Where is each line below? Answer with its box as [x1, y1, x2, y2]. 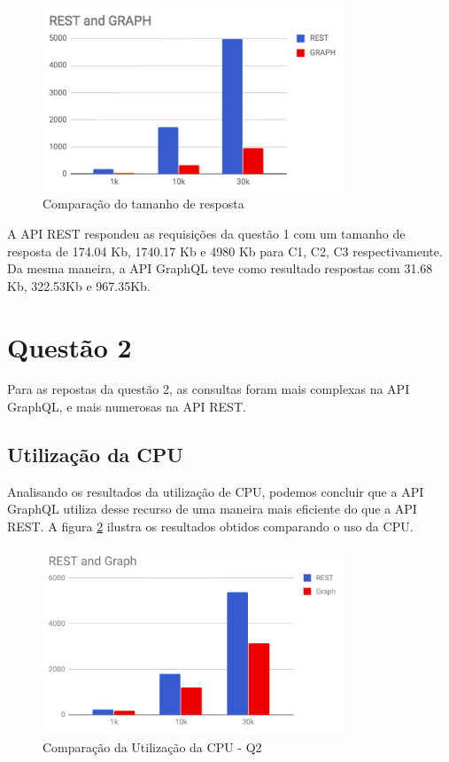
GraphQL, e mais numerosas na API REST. [7, 397, 246, 416]
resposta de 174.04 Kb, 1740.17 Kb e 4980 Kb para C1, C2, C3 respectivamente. [7, 241, 443, 260]
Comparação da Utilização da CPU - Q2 [43, 737, 262, 756]
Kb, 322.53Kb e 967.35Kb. [7, 276, 151, 295]
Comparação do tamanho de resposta [43, 194, 244, 213]
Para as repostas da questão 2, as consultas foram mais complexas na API [7, 380, 410, 398]
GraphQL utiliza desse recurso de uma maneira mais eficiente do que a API [7, 499, 417, 518]
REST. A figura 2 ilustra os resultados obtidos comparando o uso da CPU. [7, 517, 414, 536]
